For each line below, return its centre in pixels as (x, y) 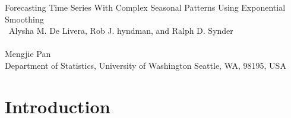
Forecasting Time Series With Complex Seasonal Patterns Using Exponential (145, 7)
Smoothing (24, 19)
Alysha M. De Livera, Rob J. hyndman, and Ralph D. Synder (121, 31)
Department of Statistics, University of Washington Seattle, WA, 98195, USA (145, 65)
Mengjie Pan (28, 54)
